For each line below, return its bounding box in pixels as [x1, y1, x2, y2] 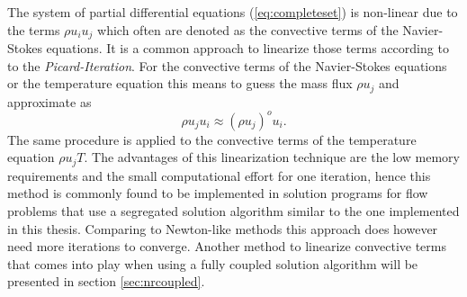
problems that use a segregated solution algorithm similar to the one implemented [7, 202, 460, 220]
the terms [7, 20, 60, 39]
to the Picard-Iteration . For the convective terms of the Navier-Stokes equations [7, 56, 447, 75]
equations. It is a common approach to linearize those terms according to [46, 39, 449, 58]
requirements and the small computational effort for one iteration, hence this [7, 166, 431, 184]
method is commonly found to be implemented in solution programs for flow [7, 184, 428, 202]
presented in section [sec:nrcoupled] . [7, 272, 205, 291]
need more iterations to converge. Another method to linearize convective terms [7, 237, 446, 256]
